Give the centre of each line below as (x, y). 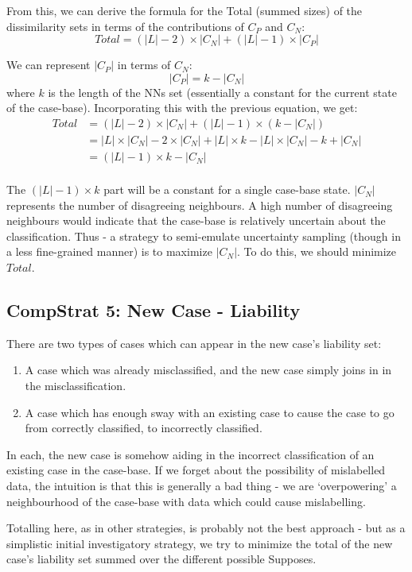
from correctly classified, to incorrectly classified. (144, 428)
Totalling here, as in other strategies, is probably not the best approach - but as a (206, 528)
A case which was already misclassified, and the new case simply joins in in (208, 370)
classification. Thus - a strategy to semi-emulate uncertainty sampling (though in (204, 236)
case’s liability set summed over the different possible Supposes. (161, 559)
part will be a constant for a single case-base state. (227, 189)
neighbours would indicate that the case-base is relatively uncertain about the (196, 220)
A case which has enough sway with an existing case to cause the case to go (210, 412)
